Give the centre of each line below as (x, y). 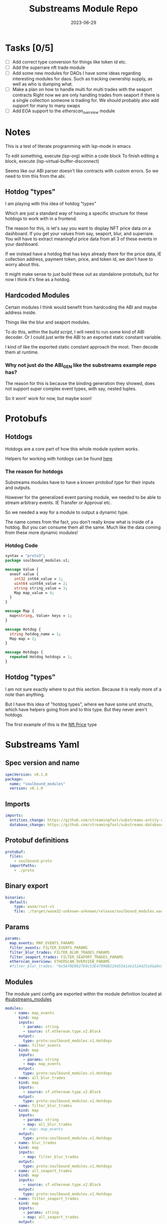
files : (16, 856)
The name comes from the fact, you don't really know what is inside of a (79, 522)
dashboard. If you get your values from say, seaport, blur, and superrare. (80, 234)
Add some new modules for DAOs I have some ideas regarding (77, 73)
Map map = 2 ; (23, 639)
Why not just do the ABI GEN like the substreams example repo (81, 366)
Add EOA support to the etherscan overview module (64, 111)
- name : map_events (34, 1013)
